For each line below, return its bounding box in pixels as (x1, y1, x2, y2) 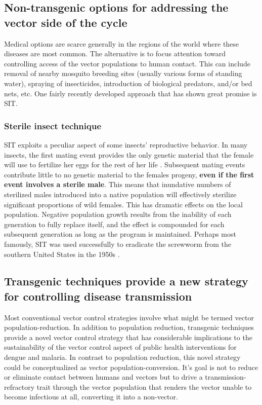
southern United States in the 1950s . (4, 248, 120, 259)
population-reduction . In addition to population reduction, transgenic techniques (4, 322, 254, 333)
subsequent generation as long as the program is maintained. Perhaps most (4, 229, 236, 239)
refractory (4, 381, 35, 392)
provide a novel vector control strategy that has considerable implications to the (4, 332, 252, 342)
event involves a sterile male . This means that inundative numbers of (4, 179, 231, 190)
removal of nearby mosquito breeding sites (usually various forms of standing (4, 68, 242, 79)
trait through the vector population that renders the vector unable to (36, 381, 252, 392)
